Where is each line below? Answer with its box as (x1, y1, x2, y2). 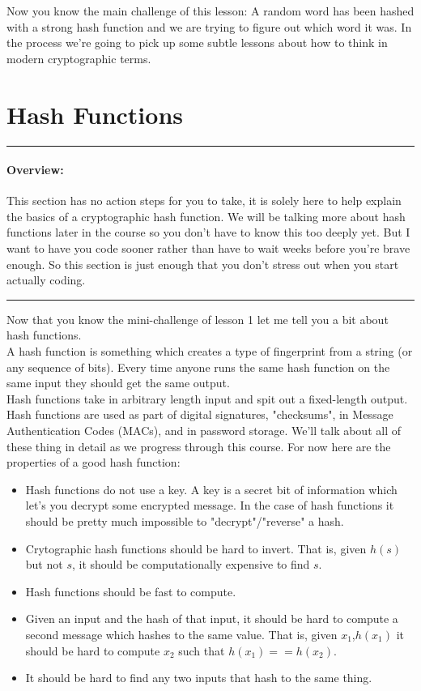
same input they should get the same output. (6, 374, 230, 391)
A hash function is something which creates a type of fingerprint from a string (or (6, 343, 413, 360)
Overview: (6, 161, 64, 178)
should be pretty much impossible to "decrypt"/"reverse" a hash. (25, 512, 344, 529)
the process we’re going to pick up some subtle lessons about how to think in (6, 34, 388, 51)
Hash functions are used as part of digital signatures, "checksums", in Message (6, 406, 393, 423)
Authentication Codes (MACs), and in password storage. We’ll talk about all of (6, 422, 401, 439)
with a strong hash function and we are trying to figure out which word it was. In (6, 18, 412, 35)
